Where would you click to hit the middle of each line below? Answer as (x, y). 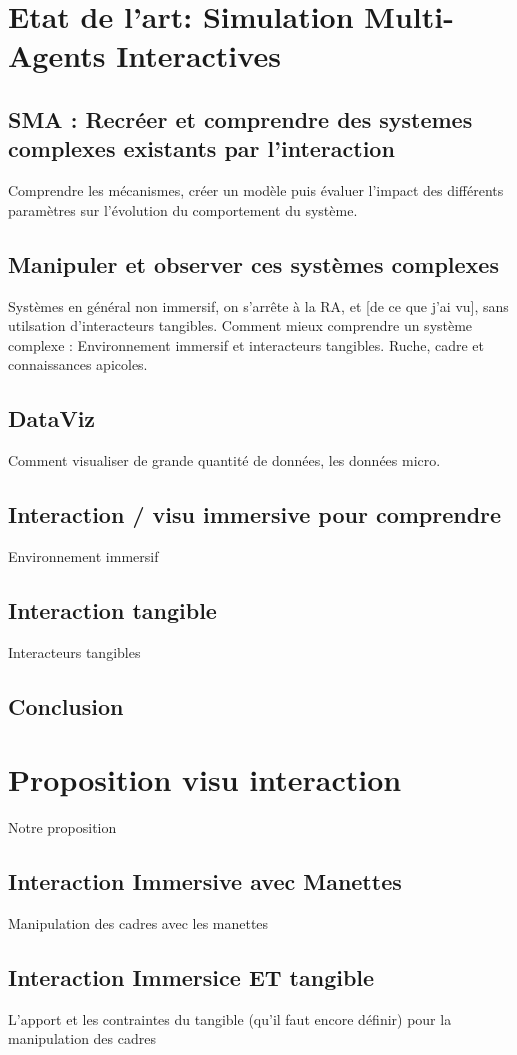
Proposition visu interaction (205, 779)
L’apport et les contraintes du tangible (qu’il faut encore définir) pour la (230, 1018)
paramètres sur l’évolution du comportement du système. (183, 209)
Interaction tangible (112, 609)
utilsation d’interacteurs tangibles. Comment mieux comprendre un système (240, 325)
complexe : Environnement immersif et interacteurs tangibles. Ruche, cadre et (246, 344)
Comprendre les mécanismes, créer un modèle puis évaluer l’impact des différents (256, 190)
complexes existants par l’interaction (201, 148)
